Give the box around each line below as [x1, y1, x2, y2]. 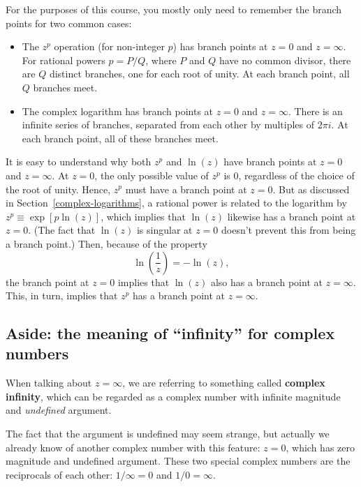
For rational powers [22, 52, 105, 67]
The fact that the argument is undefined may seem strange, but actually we [6, 426, 330, 441]
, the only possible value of [94, 167, 209, 182]
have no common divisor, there [219, 52, 351, 67]
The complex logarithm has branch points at [22, 103, 214, 118]
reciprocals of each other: [6, 467, 113, 481]
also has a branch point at [210, 274, 323, 289]
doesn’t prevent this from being [221, 223, 356, 237]
